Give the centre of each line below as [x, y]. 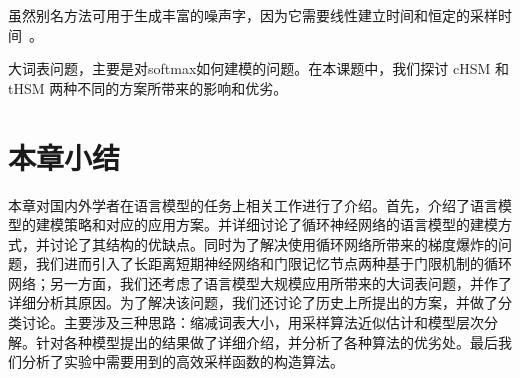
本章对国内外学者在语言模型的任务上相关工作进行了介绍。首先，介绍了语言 [253, 204]
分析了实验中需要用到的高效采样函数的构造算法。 [182, 361]
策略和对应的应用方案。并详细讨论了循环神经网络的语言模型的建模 [280, 224]
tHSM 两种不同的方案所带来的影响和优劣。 [148, 87]
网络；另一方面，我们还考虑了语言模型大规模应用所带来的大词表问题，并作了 [260, 282]
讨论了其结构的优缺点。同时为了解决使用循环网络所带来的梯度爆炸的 [273, 243]
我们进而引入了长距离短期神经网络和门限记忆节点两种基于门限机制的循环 [273, 263]
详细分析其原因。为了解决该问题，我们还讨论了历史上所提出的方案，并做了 [253, 302]
